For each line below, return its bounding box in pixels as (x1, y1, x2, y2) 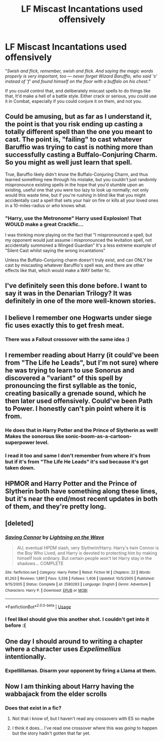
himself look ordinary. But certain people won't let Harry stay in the (17, 556, 152, 561)
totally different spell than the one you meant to (5, 128, 153, 136)
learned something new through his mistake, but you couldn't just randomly (5, 176, 157, 182)
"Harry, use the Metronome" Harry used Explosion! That (5, 214, 142, 221)
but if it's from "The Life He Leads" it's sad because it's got (5, 458, 148, 465)
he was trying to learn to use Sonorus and (5, 366, 135, 375)
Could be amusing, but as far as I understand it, (5, 113, 152, 121)
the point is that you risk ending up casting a (5, 120, 143, 128)
